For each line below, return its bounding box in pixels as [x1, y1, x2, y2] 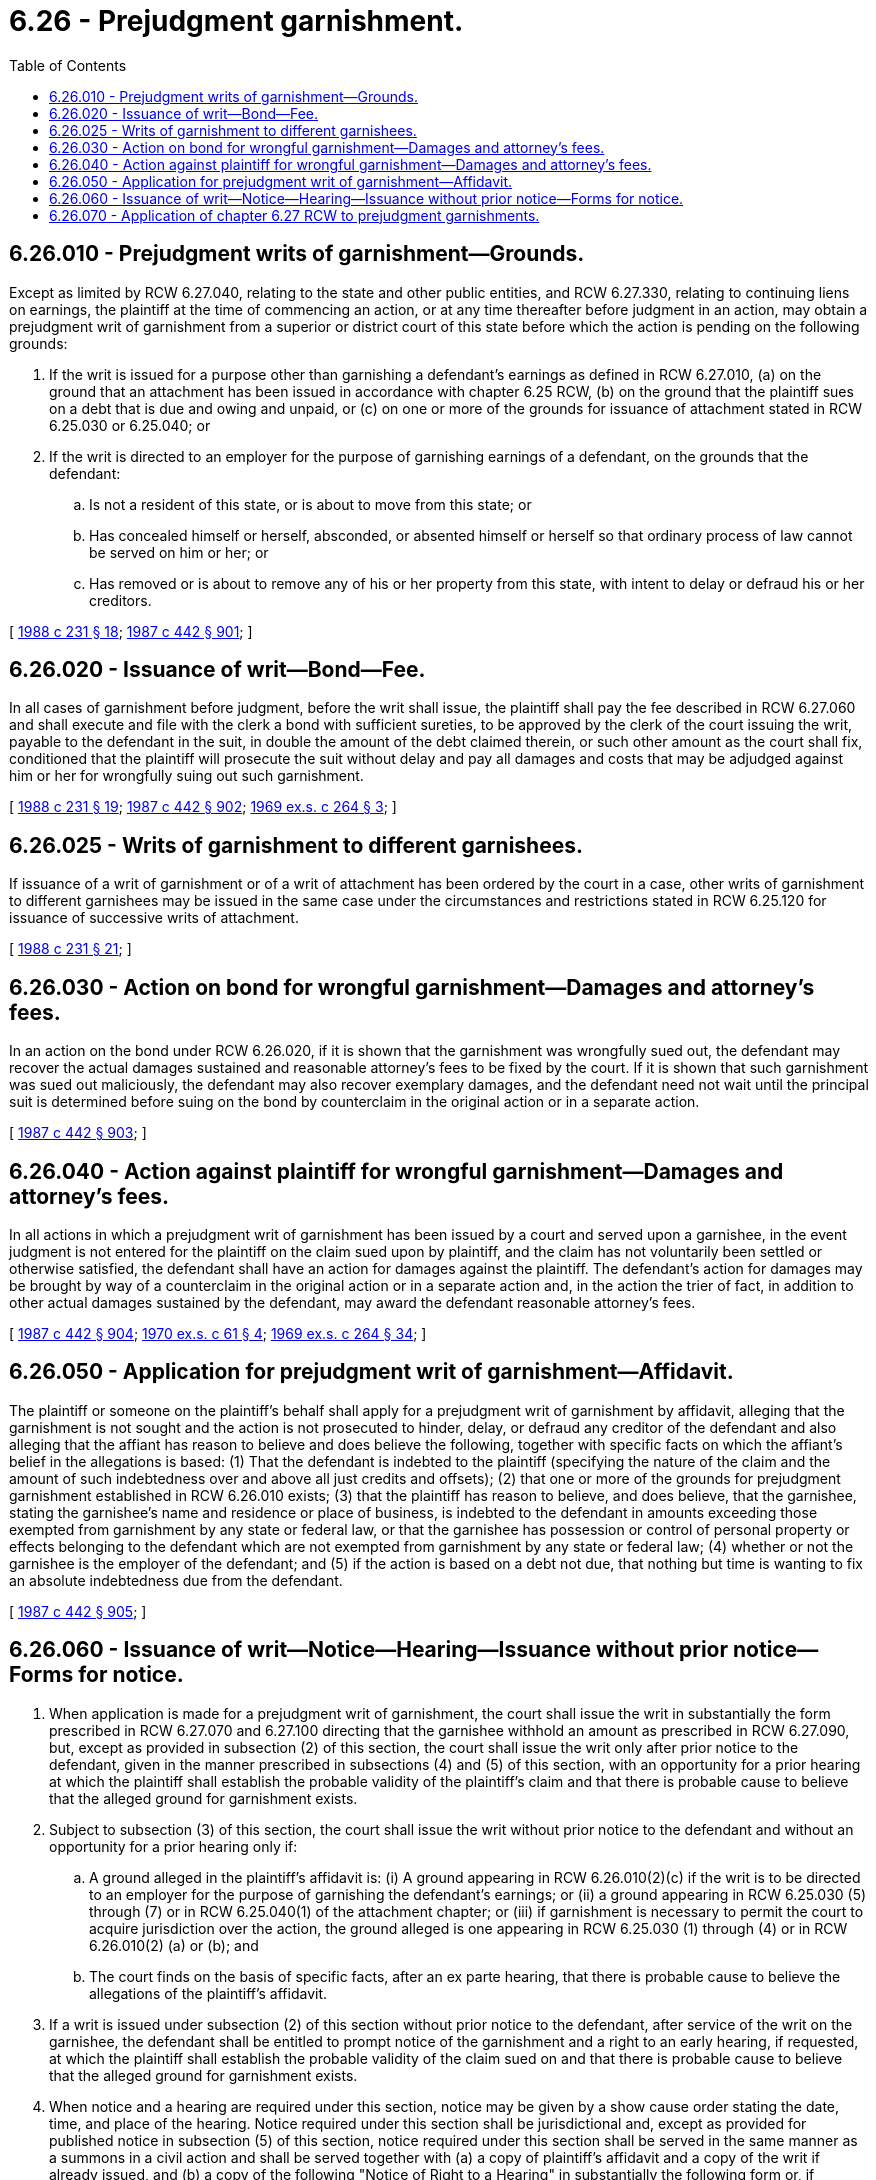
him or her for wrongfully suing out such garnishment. [9, 767, 364, 785]
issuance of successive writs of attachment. [9, 909, 299, 927]
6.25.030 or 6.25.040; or [49, 416, 211, 434]
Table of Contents [9, 56, 127, 74]
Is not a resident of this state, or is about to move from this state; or [89, 495, 532, 513]
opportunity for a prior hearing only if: [49, 1837, 298, 1855]
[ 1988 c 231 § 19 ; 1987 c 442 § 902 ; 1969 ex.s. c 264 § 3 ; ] [9, 798, 397, 816]
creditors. [89, 591, 152, 609]
